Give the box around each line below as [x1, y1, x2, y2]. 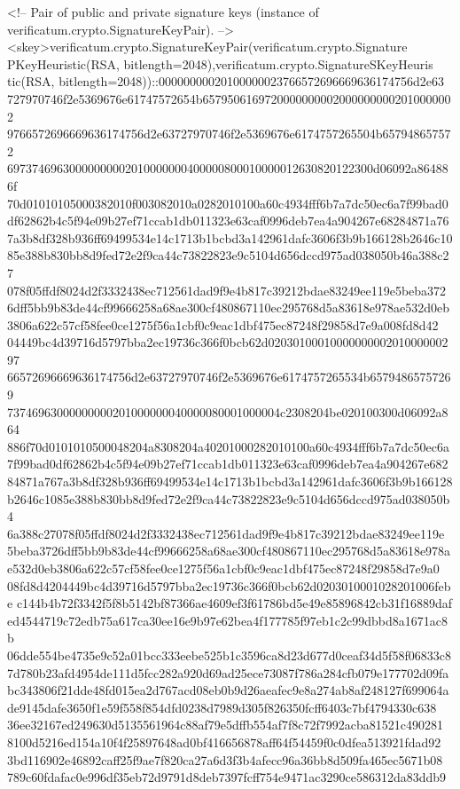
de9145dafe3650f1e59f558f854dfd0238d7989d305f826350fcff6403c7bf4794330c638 [7, 698, 437, 716]
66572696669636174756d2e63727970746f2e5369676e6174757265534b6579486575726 [7, 367, 451, 386]
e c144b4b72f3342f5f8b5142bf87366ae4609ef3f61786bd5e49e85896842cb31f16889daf [7, 594, 453, 612]
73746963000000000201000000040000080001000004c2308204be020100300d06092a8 [7, 402, 448, 421]
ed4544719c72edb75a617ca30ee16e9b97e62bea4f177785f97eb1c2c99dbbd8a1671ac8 [7, 611, 448, 629]
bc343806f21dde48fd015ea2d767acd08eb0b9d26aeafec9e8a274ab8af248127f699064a [7, 681, 449, 699]
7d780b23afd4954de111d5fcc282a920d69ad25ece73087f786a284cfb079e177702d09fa [7, 663, 449, 682]
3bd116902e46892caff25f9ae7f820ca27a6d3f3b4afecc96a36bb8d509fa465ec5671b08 [7, 750, 443, 769]
